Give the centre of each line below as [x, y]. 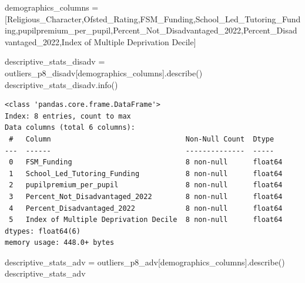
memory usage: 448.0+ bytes [60, 243]
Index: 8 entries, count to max [68, 116]
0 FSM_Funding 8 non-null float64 [146, 162]
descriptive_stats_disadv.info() [61, 84]
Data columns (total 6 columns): [70, 128]
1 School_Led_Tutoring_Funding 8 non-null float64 [146, 173]
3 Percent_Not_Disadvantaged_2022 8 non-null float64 [146, 196]
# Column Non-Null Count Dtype [142, 139]
